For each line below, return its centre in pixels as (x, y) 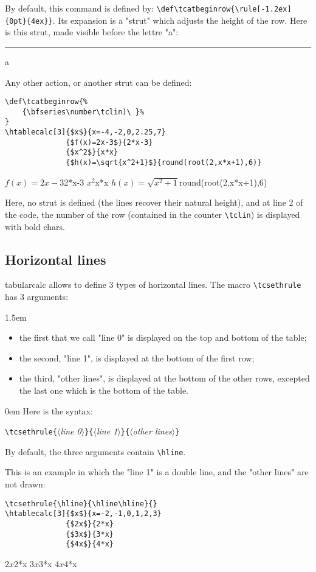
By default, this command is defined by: (79, 8)
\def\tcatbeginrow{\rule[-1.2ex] (224, 9)
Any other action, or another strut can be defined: (98, 82)
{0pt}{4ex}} (29, 21)
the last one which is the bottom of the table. (104, 390)
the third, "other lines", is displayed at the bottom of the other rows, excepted (164, 378)
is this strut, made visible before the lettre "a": (92, 32)
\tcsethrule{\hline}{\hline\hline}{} (81, 504)
